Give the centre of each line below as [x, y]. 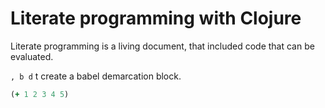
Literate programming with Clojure [156, 18]
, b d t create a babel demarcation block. [96, 76]
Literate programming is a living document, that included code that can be [162, 46]
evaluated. [32, 56]
